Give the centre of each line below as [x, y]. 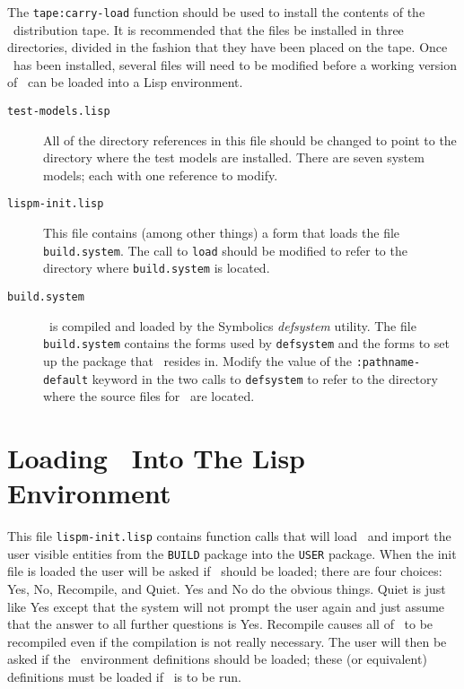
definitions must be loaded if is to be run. [124, 677]
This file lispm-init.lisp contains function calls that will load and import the [229, 536]
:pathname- [388, 362]
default [66, 380]
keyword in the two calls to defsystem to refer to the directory [265, 378]
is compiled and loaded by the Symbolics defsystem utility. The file [232, 325]
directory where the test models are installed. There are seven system [234, 157]
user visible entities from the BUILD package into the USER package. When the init [232, 553]
